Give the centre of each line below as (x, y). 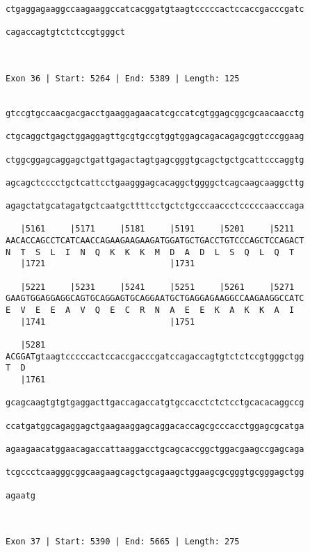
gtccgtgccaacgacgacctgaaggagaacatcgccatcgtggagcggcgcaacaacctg (155, 113)
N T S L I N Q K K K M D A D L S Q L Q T (150, 252)
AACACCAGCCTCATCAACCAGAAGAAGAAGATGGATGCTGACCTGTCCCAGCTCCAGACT (155, 241)
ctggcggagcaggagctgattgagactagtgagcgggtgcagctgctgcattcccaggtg (155, 160)
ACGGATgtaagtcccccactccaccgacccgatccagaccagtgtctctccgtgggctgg (155, 356)
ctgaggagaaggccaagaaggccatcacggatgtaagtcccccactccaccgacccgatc (155, 9)
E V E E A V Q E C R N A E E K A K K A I (150, 310)
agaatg (21, 495)
